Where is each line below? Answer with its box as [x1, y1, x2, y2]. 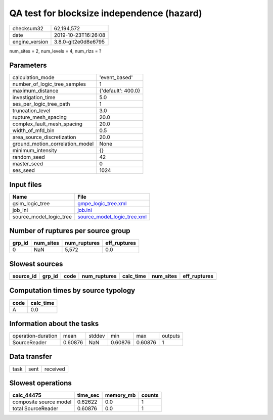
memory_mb [105, 392, 136, 399]
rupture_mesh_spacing [12, 114, 67, 121]
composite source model [12, 398, 72, 405]
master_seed [12, 160, 43, 167]
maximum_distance [12, 87, 59, 95]
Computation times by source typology [9, 286, 135, 295]
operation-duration [12, 333, 58, 340]
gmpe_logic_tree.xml [77, 200, 127, 207]
